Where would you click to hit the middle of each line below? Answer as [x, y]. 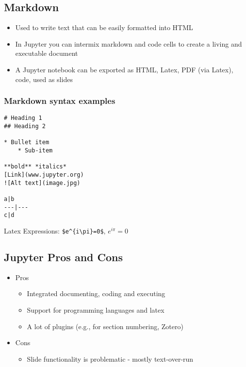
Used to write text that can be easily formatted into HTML [104, 27]
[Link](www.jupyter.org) [44, 175]
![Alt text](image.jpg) [42, 183]
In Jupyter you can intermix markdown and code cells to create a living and [129, 43]
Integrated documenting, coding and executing [96, 293]
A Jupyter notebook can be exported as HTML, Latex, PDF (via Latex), [124, 69]
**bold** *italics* [35, 167]
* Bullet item [27, 142]
